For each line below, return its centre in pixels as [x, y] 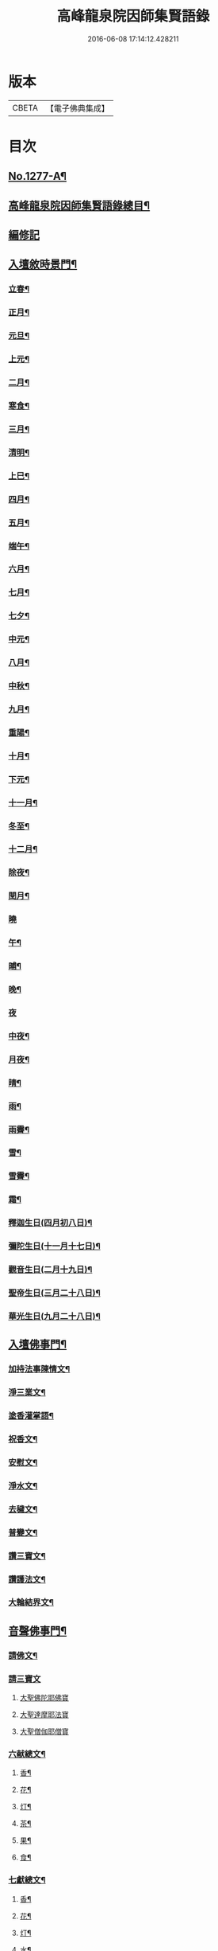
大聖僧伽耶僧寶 [44, 1731]
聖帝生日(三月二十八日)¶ [54, 1293]
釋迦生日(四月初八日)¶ [50, 1223]
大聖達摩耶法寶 [44, 1715]
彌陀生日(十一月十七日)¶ [54, 1247]
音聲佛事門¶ [38, 1631]
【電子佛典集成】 [77, 108]
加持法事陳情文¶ [39, 1369]
